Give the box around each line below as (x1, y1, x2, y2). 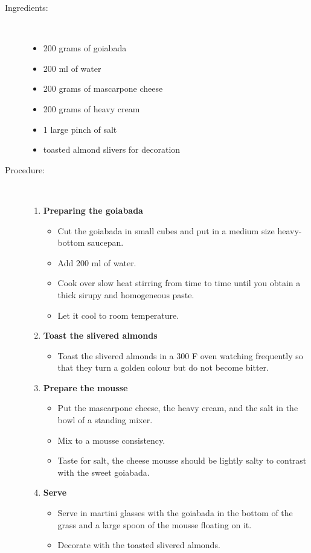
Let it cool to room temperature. (57, 308, 179, 321)
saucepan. (87, 236, 124, 249)
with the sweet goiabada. (57, 465, 150, 478)
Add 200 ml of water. (57, 256, 136, 269)
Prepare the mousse (43, 381, 128, 394)
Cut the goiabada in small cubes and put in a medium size (57, 224, 275, 237)
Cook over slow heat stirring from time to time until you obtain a (57, 276, 301, 289)
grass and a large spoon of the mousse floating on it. (57, 518, 252, 531)
